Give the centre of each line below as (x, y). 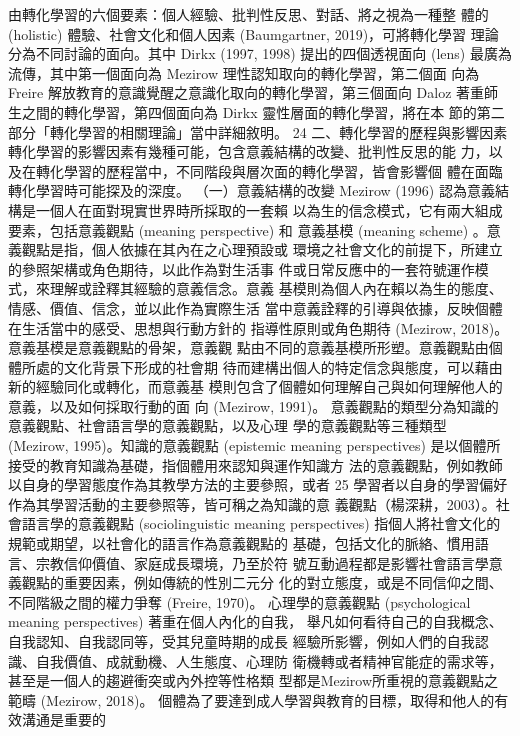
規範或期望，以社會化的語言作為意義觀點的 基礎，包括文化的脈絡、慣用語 (248, 543)
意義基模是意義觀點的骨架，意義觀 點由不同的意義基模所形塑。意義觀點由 (248, 347)
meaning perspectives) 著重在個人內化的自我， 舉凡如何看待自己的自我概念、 (255, 621)
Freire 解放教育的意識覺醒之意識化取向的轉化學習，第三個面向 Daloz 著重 (246, 92)
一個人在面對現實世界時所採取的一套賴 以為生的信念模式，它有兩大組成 (269, 209)
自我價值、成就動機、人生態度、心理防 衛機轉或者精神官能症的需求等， (269, 660)
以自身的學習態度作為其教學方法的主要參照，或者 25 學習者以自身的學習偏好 (258, 484)
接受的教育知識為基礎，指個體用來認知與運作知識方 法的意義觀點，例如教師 (255, 464)
